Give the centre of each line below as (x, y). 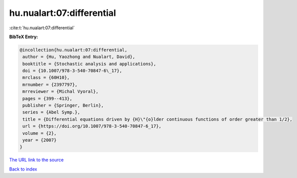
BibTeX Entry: (24, 37)
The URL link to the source (37, 160)
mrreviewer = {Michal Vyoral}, (61, 91)
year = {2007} (40, 140)
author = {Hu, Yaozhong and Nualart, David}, (79, 57)
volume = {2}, (40, 133)
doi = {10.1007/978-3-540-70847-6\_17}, (72, 71)
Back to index (23, 169)
